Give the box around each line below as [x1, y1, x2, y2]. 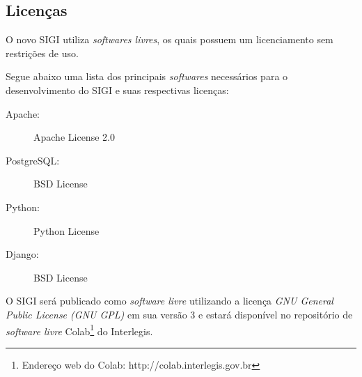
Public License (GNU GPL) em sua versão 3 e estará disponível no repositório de [6, 307, 353, 321]
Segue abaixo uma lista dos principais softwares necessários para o [6, 69, 288, 84]
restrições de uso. [6, 45, 79, 60]
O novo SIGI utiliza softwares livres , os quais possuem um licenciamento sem [6, 32, 333, 47]
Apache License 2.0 [33, 130, 115, 144]
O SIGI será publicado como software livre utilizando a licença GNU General [6, 293, 333, 308]
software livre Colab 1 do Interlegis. [6, 321, 153, 338]
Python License [33, 223, 100, 238]
